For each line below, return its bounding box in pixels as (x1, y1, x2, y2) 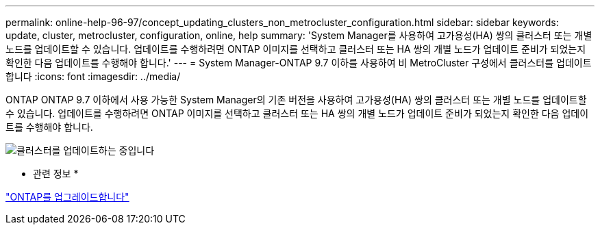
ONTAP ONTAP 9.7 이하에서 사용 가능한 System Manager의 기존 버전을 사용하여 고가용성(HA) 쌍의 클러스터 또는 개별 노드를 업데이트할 (5, 94, 587, 105)
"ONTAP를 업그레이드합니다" (5, 191, 129, 203)
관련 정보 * (33, 168, 79, 179)
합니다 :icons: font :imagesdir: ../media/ (5, 71, 181, 82)
